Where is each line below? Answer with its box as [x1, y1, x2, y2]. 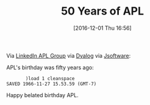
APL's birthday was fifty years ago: [6, 64, 94, 71]
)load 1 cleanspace [25, 75, 75, 81]
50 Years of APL [60, 4, 145, 18]
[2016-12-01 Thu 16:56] [73, 24, 132, 32]
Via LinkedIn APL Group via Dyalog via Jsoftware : [6, 52, 131, 59]
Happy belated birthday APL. [6, 91, 79, 98]
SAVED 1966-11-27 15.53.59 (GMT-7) [6, 81, 97, 87]
